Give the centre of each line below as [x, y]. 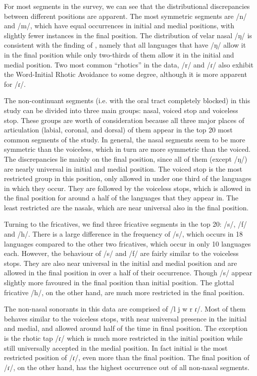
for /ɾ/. [15, 84]
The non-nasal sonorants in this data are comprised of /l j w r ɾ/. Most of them [125, 309]
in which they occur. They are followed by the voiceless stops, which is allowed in [128, 188]
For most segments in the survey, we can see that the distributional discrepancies [127, 6]
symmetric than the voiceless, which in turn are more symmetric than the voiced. [127, 149]
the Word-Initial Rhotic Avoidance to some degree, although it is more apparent [126, 74]
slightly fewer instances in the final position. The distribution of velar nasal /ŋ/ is [128, 35]
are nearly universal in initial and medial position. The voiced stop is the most [123, 168]
